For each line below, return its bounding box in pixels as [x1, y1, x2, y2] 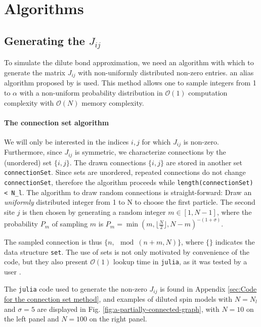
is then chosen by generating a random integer [22, 207, 166, 217]
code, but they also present [4, 256, 88, 267]
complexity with [4, 97, 54, 108]
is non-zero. [183, 136, 219, 147]
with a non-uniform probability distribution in [19, 87, 163, 98]
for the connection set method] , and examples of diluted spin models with [4, 294, 233, 304]
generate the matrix [4, 67, 66, 77]
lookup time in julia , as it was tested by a [113, 256, 247, 267]
